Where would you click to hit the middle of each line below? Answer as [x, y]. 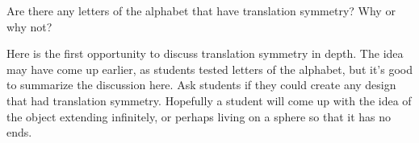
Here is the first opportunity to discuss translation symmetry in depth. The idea [205, 53]
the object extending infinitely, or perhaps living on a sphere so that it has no [199, 116]
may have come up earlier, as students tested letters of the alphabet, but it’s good [209, 69]
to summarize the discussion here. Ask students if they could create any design [201, 85]
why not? [29, 26]
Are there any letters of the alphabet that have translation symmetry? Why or [201, 10]
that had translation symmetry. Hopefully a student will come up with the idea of [209, 100]
